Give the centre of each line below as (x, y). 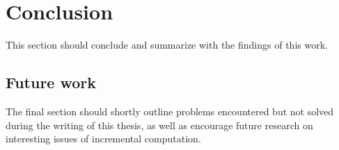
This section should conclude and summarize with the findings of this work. (167, 45)
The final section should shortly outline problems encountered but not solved (170, 111)
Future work (51, 82)
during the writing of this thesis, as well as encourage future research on (159, 125)
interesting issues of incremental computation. (103, 139)
